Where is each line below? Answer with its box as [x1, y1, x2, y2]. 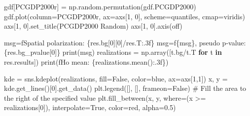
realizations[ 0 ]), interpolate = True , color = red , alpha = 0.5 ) [4, 102, 176, 113]
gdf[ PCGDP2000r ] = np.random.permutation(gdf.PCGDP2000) [4, 1, 196, 11]
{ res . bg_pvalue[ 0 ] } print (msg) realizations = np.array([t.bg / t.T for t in [4, 47, 222, 57]
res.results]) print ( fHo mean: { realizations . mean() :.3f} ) [4, 56, 169, 67]
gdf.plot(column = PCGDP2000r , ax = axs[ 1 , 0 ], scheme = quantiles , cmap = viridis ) [4, 11, 245, 21]
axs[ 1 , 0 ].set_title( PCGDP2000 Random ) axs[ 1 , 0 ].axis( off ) [4, 21, 182, 31]
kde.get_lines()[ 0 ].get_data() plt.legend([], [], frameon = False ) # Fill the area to [4, 83, 247, 93]
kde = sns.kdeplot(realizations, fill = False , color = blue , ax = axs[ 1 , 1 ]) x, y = [4, 73, 228, 83]
